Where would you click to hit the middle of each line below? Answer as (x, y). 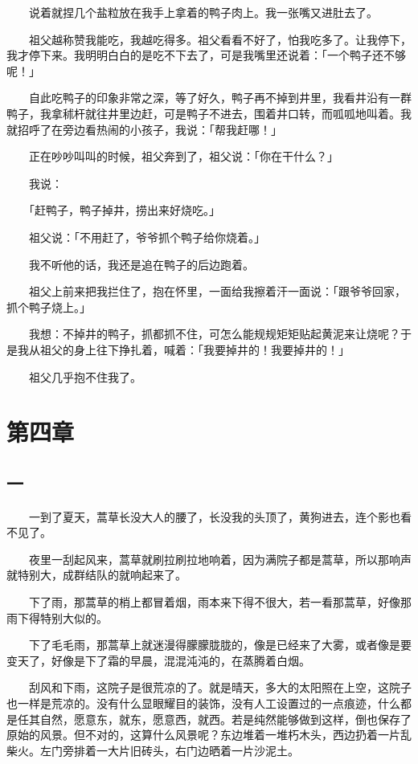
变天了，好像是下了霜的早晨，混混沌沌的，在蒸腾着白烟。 (158, 660)
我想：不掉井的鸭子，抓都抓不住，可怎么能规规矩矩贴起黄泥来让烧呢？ (214, 334)
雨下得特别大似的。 (57, 617)
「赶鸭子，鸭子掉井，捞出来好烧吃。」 (124, 210)
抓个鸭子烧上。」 (49, 306)
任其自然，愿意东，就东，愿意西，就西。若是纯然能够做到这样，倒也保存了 (214, 719)
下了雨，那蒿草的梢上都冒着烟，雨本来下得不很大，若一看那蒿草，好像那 (220, 602)
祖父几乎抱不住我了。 (85, 376)
